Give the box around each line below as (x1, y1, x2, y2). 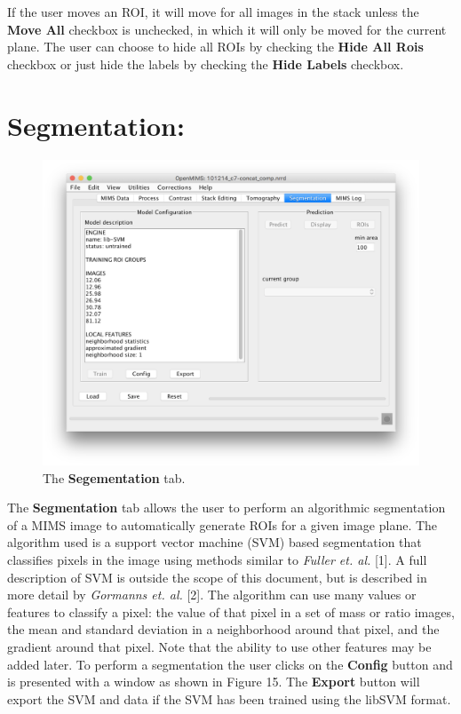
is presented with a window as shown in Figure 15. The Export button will (7, 672, 420, 691)
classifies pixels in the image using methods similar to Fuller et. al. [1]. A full (7, 550, 427, 568)
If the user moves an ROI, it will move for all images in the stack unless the (7, 3, 419, 20)
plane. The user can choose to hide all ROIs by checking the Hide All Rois (7, 37, 424, 56)
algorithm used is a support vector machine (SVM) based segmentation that (7, 533, 422, 551)
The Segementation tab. (43, 468, 186, 487)
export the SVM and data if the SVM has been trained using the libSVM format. (7, 689, 451, 708)
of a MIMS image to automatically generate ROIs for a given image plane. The (7, 515, 438, 534)
